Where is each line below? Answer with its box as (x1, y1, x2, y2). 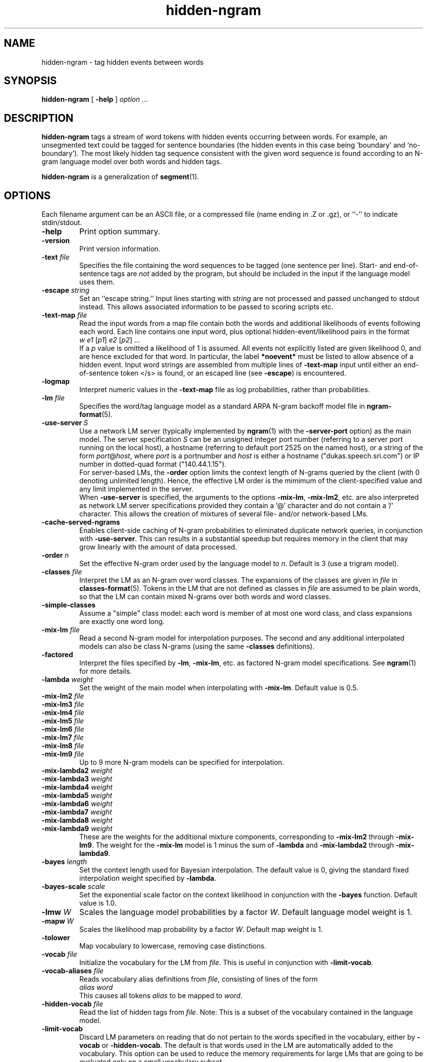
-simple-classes (41, 601, 96, 609)
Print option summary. (79, 227, 160, 237)
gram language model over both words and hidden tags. (41, 157, 222, 166)
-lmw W (41, 907, 71, 917)
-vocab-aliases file (41, 967, 104, 975)
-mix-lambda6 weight (41, 799, 113, 808)
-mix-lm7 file (41, 733, 84, 742)
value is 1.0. (79, 899, 116, 908)
